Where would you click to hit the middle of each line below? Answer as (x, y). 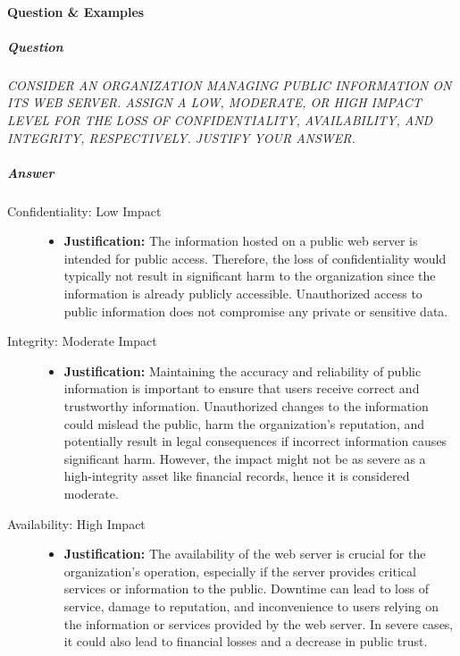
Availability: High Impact (76, 523)
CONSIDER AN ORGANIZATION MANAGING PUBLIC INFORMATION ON (230, 84)
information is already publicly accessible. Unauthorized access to (243, 294)
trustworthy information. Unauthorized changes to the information (246, 406)
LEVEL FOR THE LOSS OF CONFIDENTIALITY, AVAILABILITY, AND (220, 119)
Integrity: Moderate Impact (82, 341)
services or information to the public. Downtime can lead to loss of (246, 589)
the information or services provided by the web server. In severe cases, (259, 623)
